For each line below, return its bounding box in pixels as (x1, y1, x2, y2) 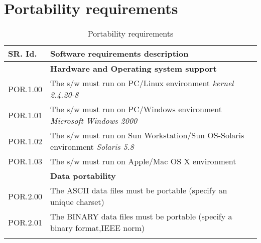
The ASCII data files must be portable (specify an (50, 184, 227, 196)
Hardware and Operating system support (50, 63, 217, 75)
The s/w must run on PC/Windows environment (50, 103, 222, 115)
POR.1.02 (8, 135, 43, 147)
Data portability (50, 170, 116, 182)
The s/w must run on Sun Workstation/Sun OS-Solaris (50, 129, 244, 141)
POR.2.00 (8, 190, 43, 202)
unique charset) (50, 196, 104, 208)
